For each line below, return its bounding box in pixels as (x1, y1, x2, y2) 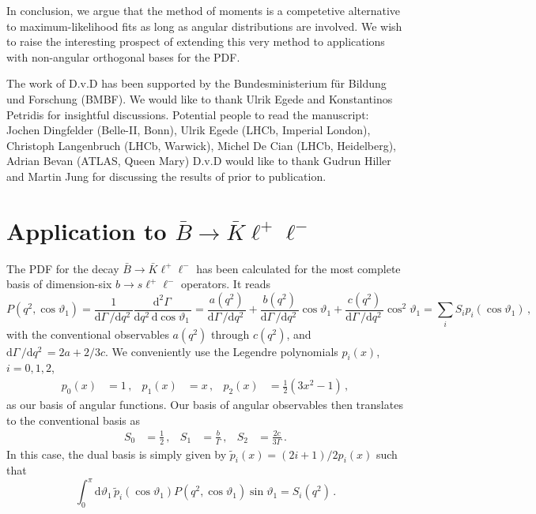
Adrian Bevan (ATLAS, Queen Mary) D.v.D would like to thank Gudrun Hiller (6, 152, 391, 169)
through (211, 325, 250, 342)
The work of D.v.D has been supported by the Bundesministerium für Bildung (6, 75, 387, 92)
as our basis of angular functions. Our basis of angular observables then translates (6, 396, 403, 413)
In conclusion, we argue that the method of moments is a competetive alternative (6, 2, 401, 18)
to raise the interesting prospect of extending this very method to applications (6, 33, 385, 50)
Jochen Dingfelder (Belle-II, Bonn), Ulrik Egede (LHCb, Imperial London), (6, 122, 371, 138)
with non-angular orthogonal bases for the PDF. (6, 48, 240, 65)
